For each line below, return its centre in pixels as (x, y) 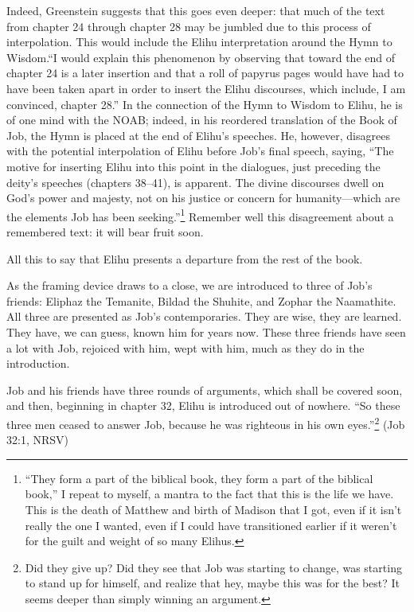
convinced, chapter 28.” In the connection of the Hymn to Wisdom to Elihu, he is (205, 104)
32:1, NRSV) (37, 440)
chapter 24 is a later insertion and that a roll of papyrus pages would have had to (205, 73)
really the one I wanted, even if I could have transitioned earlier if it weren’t (211, 525)
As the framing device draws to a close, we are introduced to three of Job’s (189, 285)
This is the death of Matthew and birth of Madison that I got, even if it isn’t (213, 509)
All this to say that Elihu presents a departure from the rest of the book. (185, 258)
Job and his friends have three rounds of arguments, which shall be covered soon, (205, 390)
